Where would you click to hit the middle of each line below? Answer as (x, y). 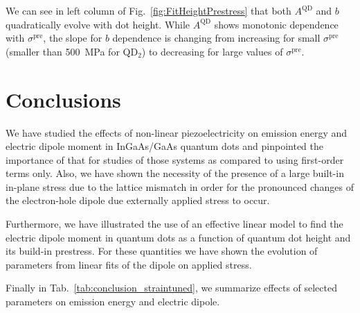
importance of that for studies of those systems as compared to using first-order (175, 159)
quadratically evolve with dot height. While (98, 24)
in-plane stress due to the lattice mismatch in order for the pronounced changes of (180, 186)
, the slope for (73, 38)
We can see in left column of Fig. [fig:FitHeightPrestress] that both (148, 10)
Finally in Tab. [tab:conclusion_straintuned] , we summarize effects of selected (172, 288)
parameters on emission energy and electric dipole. (113, 302)
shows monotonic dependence (276, 24)
